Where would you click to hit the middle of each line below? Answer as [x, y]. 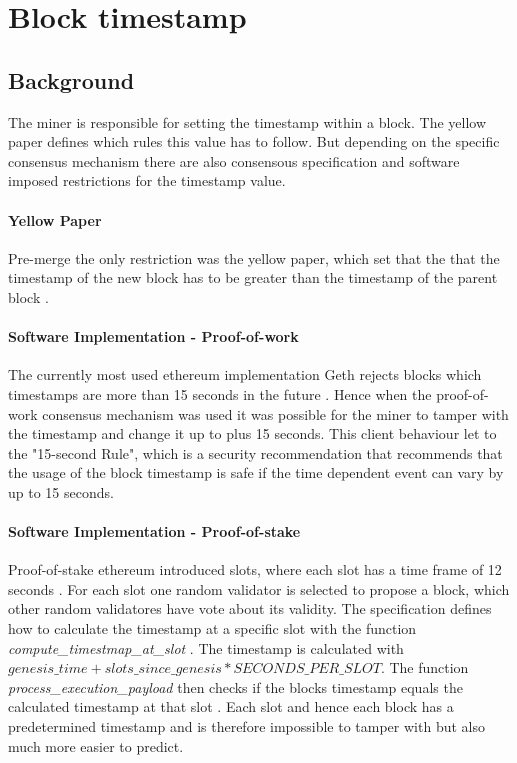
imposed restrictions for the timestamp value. [147, 180]
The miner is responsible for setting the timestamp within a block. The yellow [247, 121]
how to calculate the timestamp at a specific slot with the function [212, 628]
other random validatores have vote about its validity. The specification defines [250, 608]
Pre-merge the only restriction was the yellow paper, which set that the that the [254, 257]
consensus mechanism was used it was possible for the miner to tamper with [275, 413]
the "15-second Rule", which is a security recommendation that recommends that [255, 452]
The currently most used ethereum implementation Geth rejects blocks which [245, 374]
